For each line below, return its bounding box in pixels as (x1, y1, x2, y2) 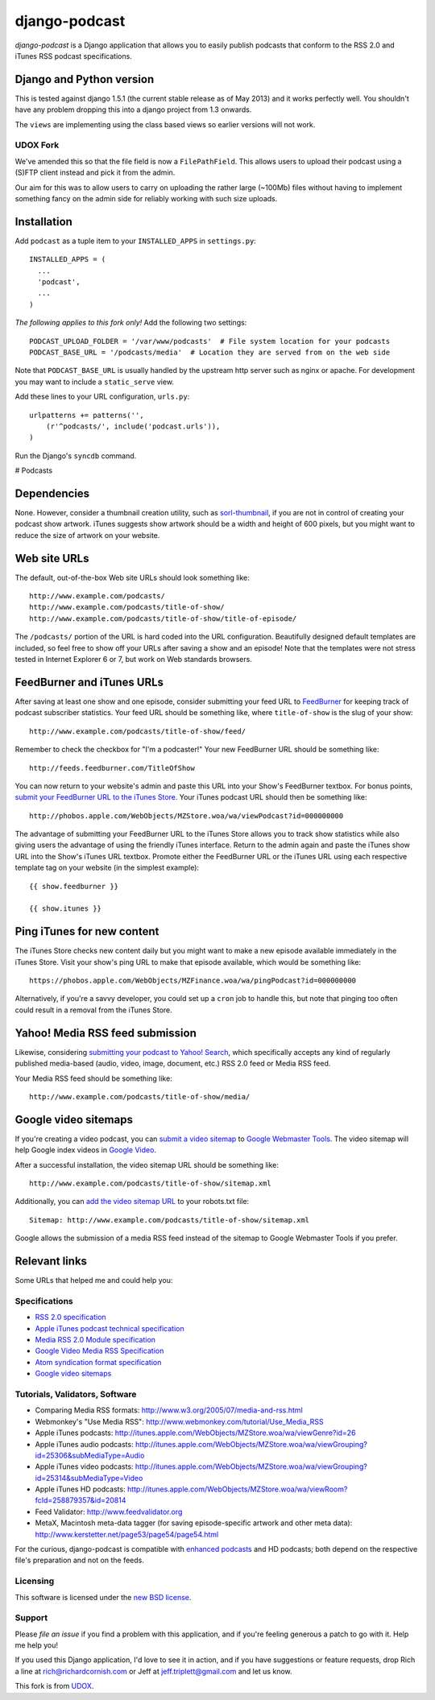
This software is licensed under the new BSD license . (14, 1592, 192, 1602)
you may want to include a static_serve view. (14, 377, 175, 387)
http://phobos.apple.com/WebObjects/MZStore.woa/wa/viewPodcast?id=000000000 (29, 811, 344, 821)
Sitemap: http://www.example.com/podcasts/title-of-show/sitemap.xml (29, 1215, 310, 1224)
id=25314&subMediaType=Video (35, 1473, 143, 1483)
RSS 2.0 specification (35, 1313, 106, 1322)
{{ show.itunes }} (29, 904, 102, 913)
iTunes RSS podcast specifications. (14, 51, 132, 60)
